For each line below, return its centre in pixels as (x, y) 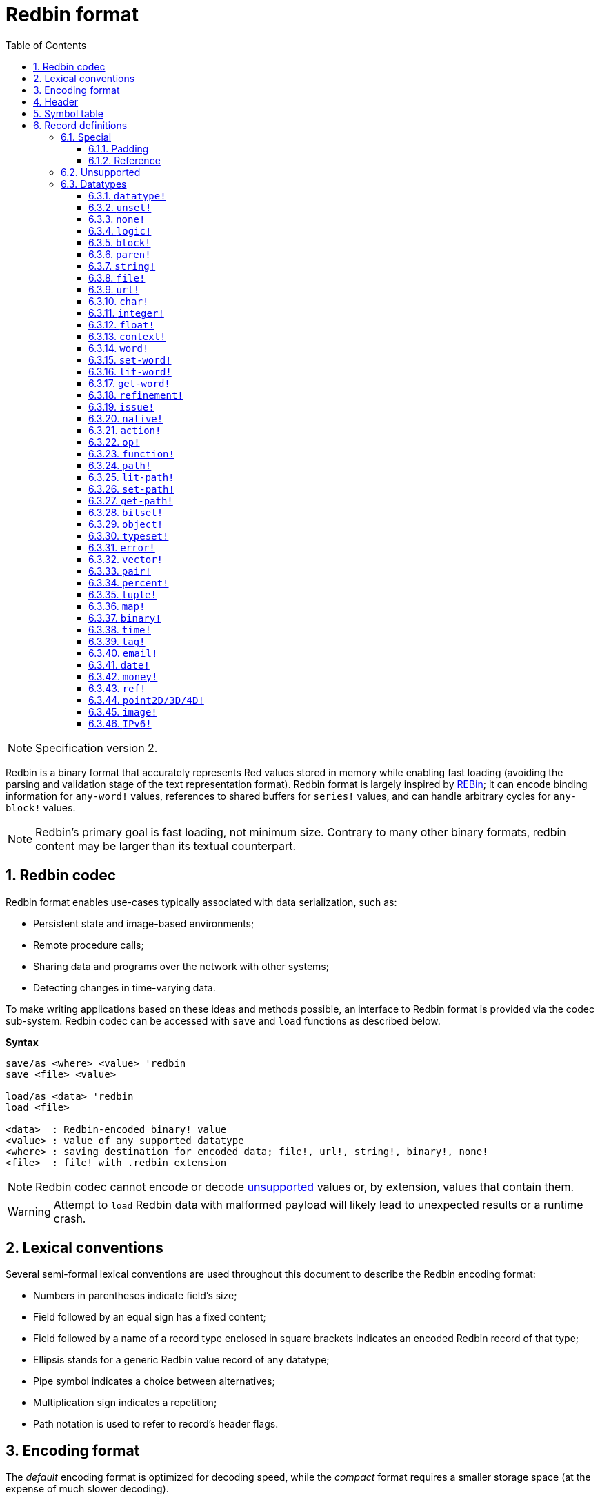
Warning (29, 1211)
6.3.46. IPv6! (120, 723)
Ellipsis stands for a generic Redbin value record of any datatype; (181, 1360)
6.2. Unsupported (101, 172)
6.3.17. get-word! (129, 383)
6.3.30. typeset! (129, 535)
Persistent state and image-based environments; (144, 923)
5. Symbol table (68, 113)
